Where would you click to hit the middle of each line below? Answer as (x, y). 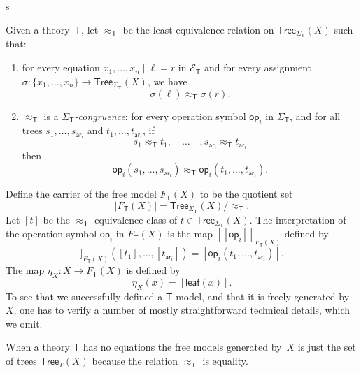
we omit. (24, 323)
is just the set (327, 347)
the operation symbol (51, 234)
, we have (167, 81)
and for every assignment (257, 67)
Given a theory (38, 29)
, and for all (315, 116)
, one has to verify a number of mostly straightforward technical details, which (182, 310)
